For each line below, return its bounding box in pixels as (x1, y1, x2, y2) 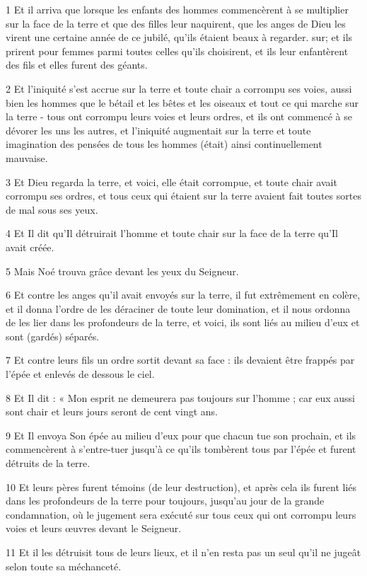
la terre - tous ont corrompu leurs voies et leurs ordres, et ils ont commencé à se (6, 109, 352, 124)
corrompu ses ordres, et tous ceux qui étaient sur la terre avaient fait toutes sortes (6, 188, 361, 203)
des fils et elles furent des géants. (6, 57, 148, 72)
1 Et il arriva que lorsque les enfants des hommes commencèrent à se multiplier (6, 2, 349, 16)
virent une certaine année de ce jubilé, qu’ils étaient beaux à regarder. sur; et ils (6, 30, 353, 45)
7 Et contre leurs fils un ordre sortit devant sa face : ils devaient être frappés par (6, 352, 355, 367)
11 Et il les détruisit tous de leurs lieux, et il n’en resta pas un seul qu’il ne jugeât (6, 545, 361, 559)
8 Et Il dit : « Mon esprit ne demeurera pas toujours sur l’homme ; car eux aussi (6, 390, 355, 405)
